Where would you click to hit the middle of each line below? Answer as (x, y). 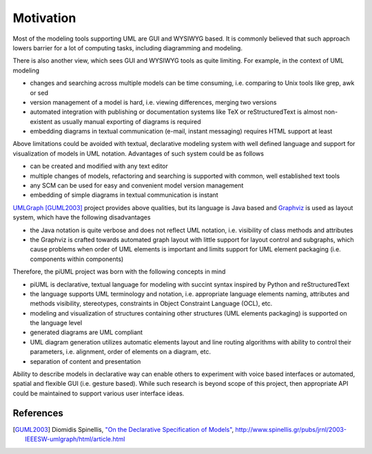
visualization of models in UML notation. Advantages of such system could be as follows (138, 153)
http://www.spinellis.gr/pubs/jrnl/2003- (291, 429)
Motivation (44, 18)
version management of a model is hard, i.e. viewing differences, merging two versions (153, 102)
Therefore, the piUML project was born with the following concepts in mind (119, 271)
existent (41, 121)
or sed (39, 92)
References (38, 413)
